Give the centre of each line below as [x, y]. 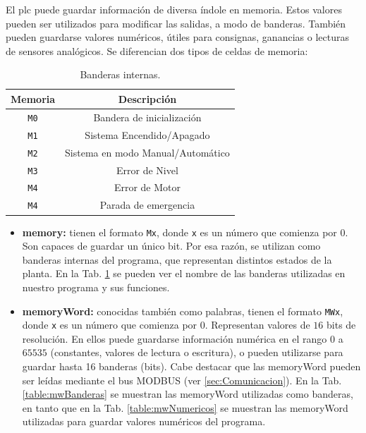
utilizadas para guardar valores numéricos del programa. [144, 421]
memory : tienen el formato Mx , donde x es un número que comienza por [179, 232]
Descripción [147, 98]
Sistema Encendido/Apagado [147, 134]
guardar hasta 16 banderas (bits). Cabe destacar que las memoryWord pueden [191, 366]
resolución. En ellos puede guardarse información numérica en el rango [175, 338]
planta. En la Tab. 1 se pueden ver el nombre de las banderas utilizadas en [184, 273]
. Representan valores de [257, 325]
